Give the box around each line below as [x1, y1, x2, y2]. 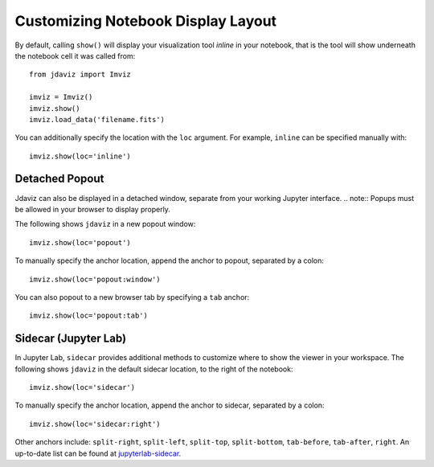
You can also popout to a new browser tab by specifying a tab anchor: [14, 292, 250, 301]
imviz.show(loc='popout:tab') [29, 311, 149, 321]
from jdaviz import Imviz [29, 70, 132, 80]
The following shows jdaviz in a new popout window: [14, 219, 196, 229]
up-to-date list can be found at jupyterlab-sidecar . [14, 449, 182, 458]
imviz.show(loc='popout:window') [29, 274, 161, 284]
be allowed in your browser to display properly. [14, 204, 170, 214]
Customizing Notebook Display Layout [14, 12, 277, 30]
